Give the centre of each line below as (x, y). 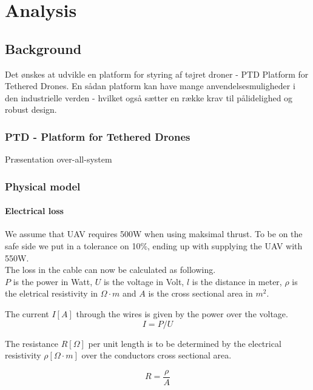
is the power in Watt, (53, 281)
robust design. (31, 109)
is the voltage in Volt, (144, 281)
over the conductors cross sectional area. (156, 355)
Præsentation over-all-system (59, 159)
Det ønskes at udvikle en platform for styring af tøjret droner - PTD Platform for (157, 74)
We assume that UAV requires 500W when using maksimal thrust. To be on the (154, 234)
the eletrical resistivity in (52, 293)
